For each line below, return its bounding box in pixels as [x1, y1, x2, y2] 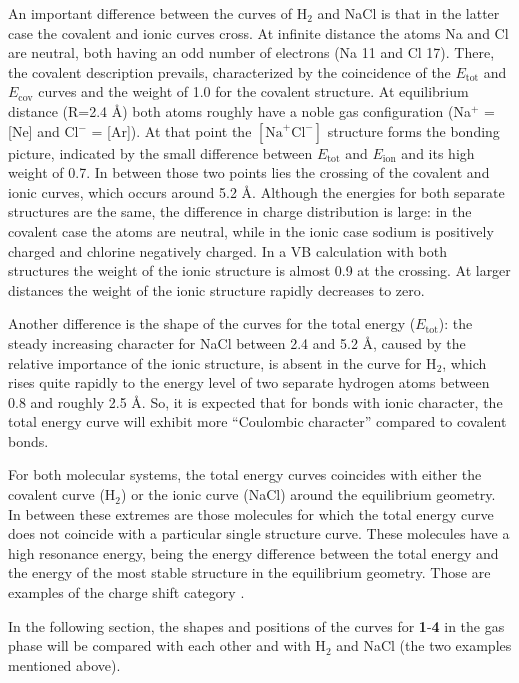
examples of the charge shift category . [8, 582, 245, 603]
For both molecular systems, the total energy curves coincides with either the [8, 464, 482, 485]
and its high [401, 142, 475, 163]
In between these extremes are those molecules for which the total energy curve [8, 503, 494, 524]
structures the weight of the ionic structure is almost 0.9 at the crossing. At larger [8, 260, 511, 281]
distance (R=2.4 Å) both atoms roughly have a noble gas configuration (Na [8, 100, 471, 121]
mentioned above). [8, 654, 121, 675]
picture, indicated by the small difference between [8, 142, 313, 163]
